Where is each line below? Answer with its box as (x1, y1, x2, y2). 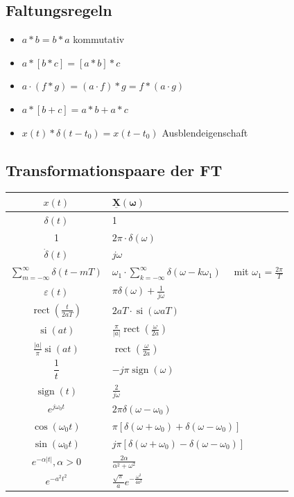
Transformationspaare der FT (6, 159, 223, 180)
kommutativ (73, 32, 125, 46)
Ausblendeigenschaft (162, 125, 248, 139)
